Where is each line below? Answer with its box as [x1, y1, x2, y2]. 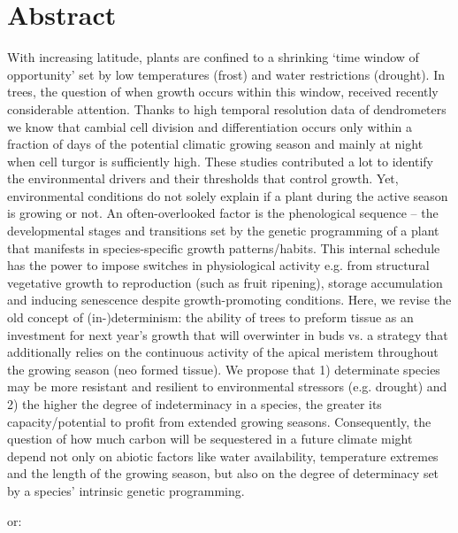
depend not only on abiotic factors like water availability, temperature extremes [7, 446, 439, 465]
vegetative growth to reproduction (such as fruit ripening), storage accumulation [7, 273, 443, 291]
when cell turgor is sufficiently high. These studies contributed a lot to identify [7, 151, 433, 170]
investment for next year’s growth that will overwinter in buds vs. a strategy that [7, 325, 448, 344]
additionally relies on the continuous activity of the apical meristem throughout [7, 343, 439, 361]
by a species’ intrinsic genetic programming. [7, 481, 245, 499]
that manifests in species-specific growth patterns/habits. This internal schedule [7, 238, 440, 257]
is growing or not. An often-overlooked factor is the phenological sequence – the [7, 204, 439, 222]
